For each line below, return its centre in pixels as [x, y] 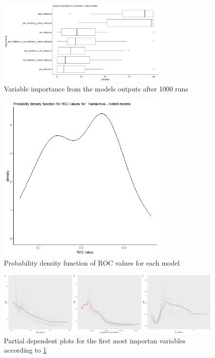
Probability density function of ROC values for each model [92, 262]
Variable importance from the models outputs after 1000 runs [96, 88]
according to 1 [25, 350]
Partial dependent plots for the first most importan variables [95, 340]
